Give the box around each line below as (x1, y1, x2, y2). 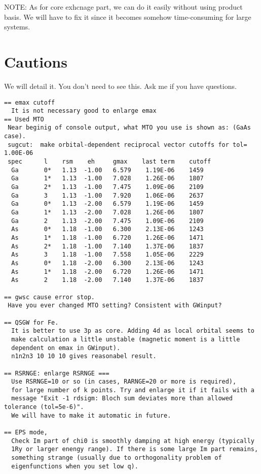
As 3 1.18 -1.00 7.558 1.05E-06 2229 (11, 251, 204, 259)
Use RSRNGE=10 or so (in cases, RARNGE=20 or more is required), (11, 378, 237, 386)
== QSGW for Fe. (4, 319, 59, 326)
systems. (4, 21, 30, 32)
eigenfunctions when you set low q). (11, 462, 138, 470)
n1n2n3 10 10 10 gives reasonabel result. (11, 353, 157, 360)
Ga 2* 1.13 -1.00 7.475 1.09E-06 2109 (11, 183, 204, 191)
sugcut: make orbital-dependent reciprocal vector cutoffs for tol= (8, 141, 247, 148)
